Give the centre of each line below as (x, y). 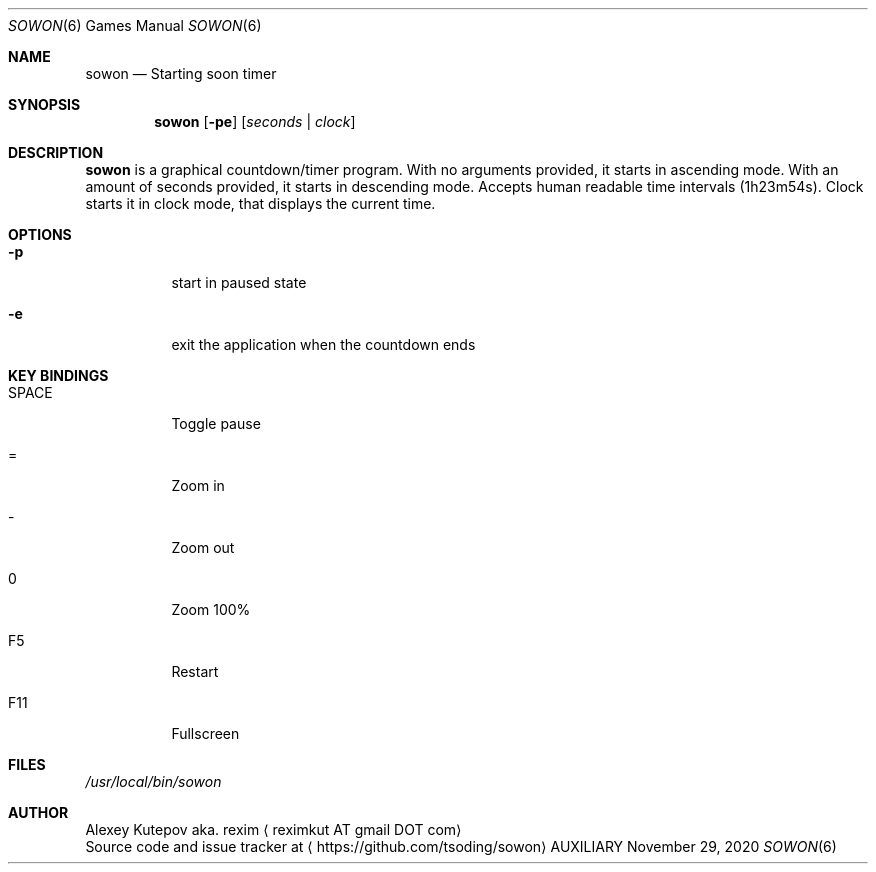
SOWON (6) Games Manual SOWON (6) (135, 25)
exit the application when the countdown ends (323, 344)
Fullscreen (205, 733)
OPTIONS (40, 234)
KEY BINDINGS (58, 375)
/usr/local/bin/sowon (153, 781)
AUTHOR (38, 812)
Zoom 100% (211, 609)
